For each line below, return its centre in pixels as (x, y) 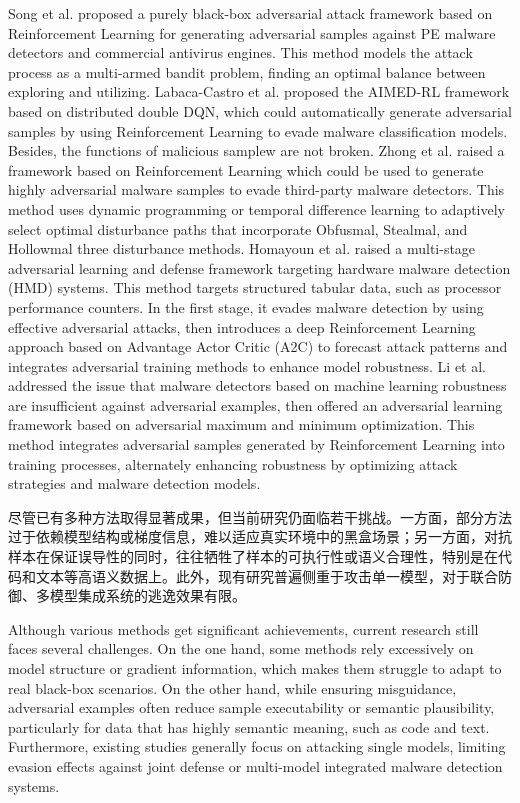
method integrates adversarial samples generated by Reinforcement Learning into (256, 444)
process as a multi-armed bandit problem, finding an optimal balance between (247, 71)
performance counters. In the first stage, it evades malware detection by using (246, 306)
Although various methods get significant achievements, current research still (243, 628)
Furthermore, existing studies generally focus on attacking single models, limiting (257, 746)
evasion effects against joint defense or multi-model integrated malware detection (255, 765)
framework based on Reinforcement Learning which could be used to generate (246, 169)
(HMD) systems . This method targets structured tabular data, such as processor (255, 287)
